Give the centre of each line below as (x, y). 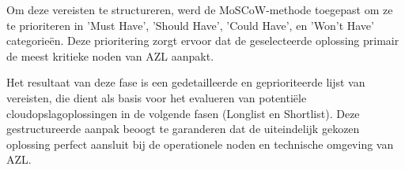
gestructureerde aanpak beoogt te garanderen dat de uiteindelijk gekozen (183, 129)
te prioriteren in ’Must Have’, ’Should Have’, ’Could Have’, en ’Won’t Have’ (190, 25)
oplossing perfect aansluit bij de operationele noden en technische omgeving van (200, 144)
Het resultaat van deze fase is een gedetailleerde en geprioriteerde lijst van (186, 82)
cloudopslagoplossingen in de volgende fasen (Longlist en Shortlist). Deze (183, 113)
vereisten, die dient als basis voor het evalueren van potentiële (157, 97)
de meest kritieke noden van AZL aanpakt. (110, 55)
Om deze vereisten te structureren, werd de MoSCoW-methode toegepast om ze (200, 9)
